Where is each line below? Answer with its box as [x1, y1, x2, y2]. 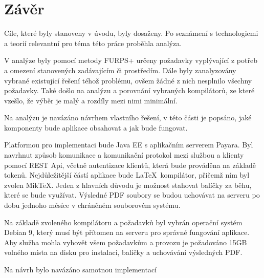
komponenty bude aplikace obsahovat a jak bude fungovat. [4, 122, 188, 133]
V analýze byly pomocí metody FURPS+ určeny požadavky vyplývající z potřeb [4, 55, 257, 66]
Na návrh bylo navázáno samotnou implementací [4, 264, 157, 274]
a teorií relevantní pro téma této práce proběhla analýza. [4, 37, 182, 48]
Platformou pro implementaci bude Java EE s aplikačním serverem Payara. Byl [4, 139, 253, 150]
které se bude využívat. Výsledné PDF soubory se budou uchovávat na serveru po [4, 189, 260, 200]
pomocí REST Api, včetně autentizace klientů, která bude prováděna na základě [4, 159, 256, 170]
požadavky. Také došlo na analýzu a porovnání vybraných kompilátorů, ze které [4, 85, 255, 96]
